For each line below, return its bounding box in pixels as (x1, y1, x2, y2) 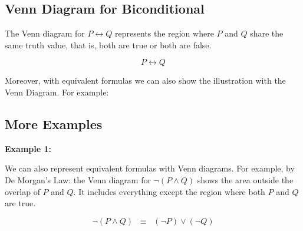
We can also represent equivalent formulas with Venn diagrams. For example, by (5, 162, 295, 174)
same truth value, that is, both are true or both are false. (5, 38, 212, 51)
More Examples (5, 114, 103, 133)
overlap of (5, 185, 40, 197)
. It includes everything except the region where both (73, 185, 265, 197)
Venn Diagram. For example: (5, 85, 109, 98)
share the (250, 27, 284, 39)
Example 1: (5, 142, 51, 154)
